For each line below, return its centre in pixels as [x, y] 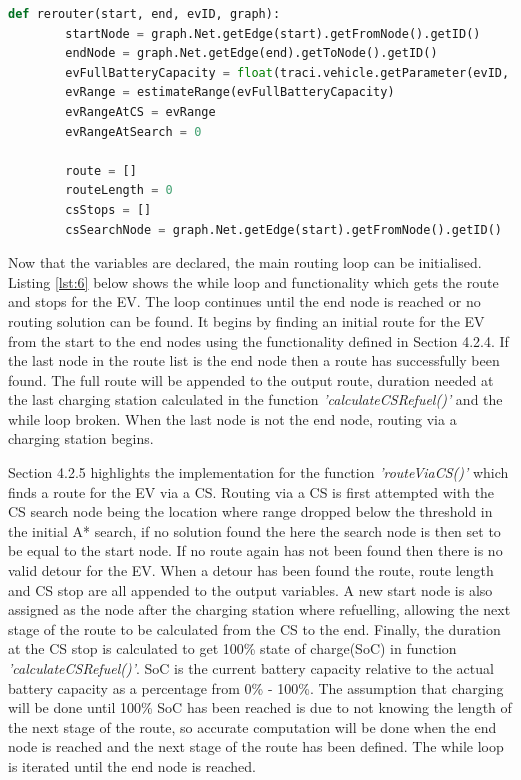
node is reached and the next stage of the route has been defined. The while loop [256, 746]
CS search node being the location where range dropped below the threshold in [250, 511]
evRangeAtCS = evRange [140, 111]
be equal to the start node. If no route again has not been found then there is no [255, 550]
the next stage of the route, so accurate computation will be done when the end [252, 726]
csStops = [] [108, 209]
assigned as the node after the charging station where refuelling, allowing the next [259, 609]
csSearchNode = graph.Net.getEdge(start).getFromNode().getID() [283, 229]
